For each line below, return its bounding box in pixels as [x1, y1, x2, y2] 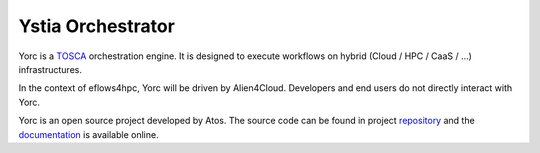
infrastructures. [18, 63, 82, 75]
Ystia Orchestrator [18, 15, 175, 37]
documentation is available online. [18, 128, 159, 140]
